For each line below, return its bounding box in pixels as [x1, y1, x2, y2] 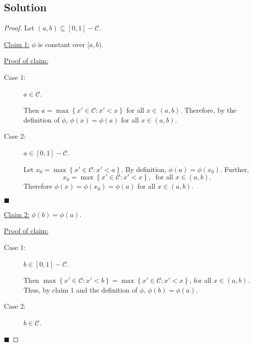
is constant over [38, 39, 85, 49]
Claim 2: [4, 209, 30, 219]
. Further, [220, 164, 249, 174]
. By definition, [121, 164, 166, 174]
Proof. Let [4, 23, 34, 33]
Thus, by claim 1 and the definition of [23, 284, 138, 295]
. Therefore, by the [180, 105, 237, 115]
